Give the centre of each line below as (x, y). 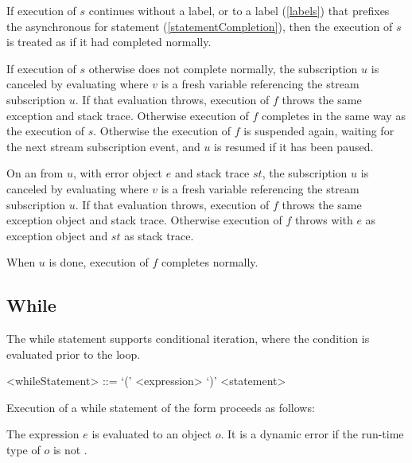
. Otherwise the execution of (162, 131)
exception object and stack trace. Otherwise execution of (144, 220)
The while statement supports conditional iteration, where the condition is (188, 338)
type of (23, 450)
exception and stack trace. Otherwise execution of (128, 115)
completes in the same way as (333, 115)
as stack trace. (159, 235)
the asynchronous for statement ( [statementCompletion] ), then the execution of (200, 26)
